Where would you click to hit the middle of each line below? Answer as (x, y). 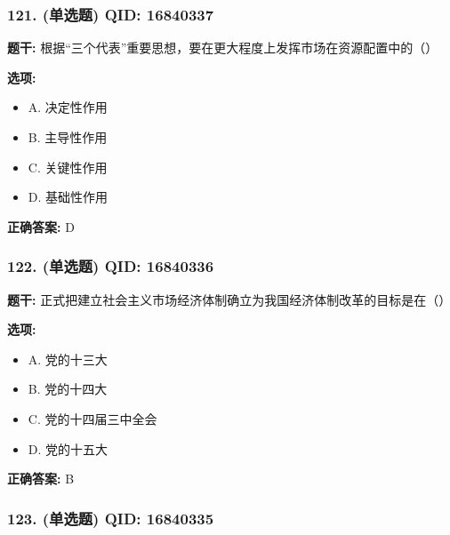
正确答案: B (41, 479)
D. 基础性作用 (68, 197)
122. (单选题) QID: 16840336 (111, 266)
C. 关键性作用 (68, 167)
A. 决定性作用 (68, 107)
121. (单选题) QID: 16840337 (111, 14)
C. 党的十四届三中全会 (92, 418)
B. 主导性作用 (68, 137)
